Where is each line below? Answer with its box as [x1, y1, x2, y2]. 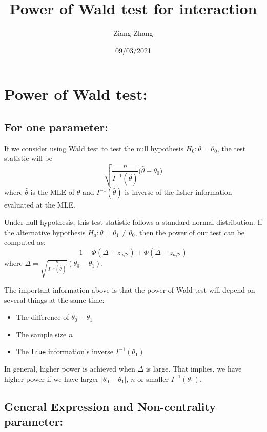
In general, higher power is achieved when [4, 363, 135, 374]
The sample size [16, 328, 67, 339]
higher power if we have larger [4, 373, 99, 384]
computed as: [4, 237, 46, 248]
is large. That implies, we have [146, 363, 242, 374]
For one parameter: [4, 118, 109, 134]
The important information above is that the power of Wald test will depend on [4, 284, 255, 295]
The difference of [16, 312, 69, 322]
